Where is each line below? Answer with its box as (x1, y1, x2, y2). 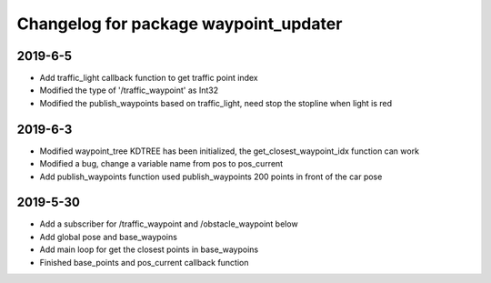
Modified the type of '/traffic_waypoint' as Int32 (39, 85, 218, 96)
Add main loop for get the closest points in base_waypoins (39, 244, 259, 255)
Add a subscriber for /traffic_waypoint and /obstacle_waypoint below (39, 218, 299, 229)
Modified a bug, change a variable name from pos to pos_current (39, 158, 284, 169)
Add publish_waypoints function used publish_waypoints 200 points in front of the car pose (39, 171, 383, 182)
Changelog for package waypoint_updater (16, 14, 343, 34)
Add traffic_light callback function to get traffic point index (39, 73, 258, 84)
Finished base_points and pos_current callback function (39, 257, 249, 268)
